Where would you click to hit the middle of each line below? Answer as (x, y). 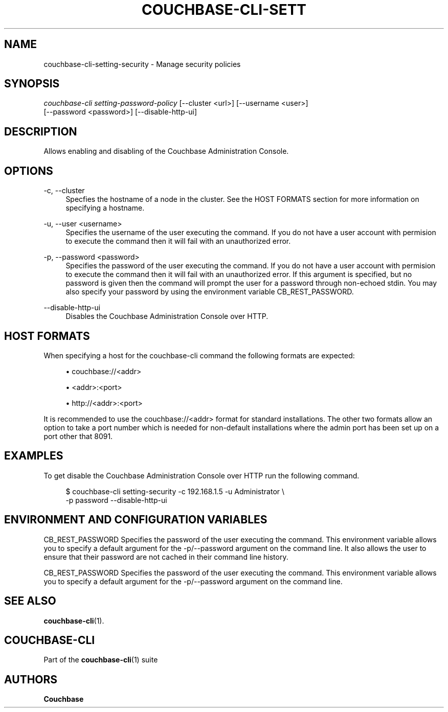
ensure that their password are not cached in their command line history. (166, 557)
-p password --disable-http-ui (116, 500)
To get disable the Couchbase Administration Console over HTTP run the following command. (201, 475)
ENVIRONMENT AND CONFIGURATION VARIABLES (136, 520)
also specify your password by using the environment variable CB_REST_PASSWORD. (210, 292)
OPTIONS (29, 171)
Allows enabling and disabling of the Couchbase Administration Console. (166, 151)
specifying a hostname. (105, 208)
